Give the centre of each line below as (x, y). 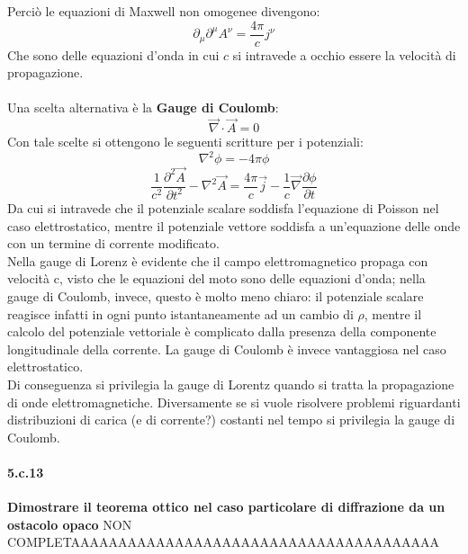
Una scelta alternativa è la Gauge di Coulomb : (143, 107)
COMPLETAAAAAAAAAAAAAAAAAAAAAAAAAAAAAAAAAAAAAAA (224, 542)
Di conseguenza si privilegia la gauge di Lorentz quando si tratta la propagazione (231, 384)
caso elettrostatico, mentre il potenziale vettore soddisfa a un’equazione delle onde (234, 225)
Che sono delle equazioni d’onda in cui (113, 54)
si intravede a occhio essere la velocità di (344, 54)
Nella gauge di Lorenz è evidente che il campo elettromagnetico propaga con (218, 260)
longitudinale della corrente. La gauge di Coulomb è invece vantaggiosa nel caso (227, 348)
